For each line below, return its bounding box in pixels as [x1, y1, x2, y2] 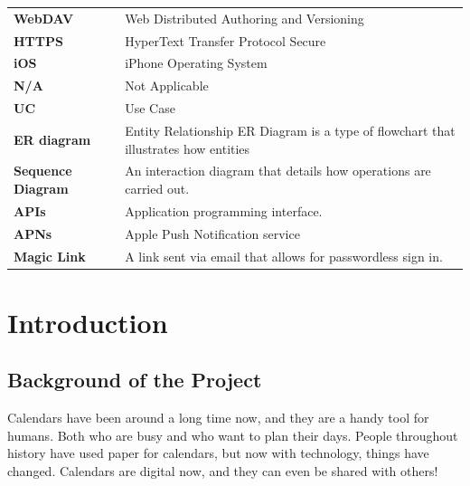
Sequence [14, 161, 72, 180]
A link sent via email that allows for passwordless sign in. [125, 246, 443, 265]
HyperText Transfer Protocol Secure [125, 31, 326, 50]
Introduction [7, 303, 168, 340]
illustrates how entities [125, 138, 250, 157]
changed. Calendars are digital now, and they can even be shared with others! [7, 461, 438, 480]
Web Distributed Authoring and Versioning [125, 8, 364, 27]
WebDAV [14, 8, 74, 27]
